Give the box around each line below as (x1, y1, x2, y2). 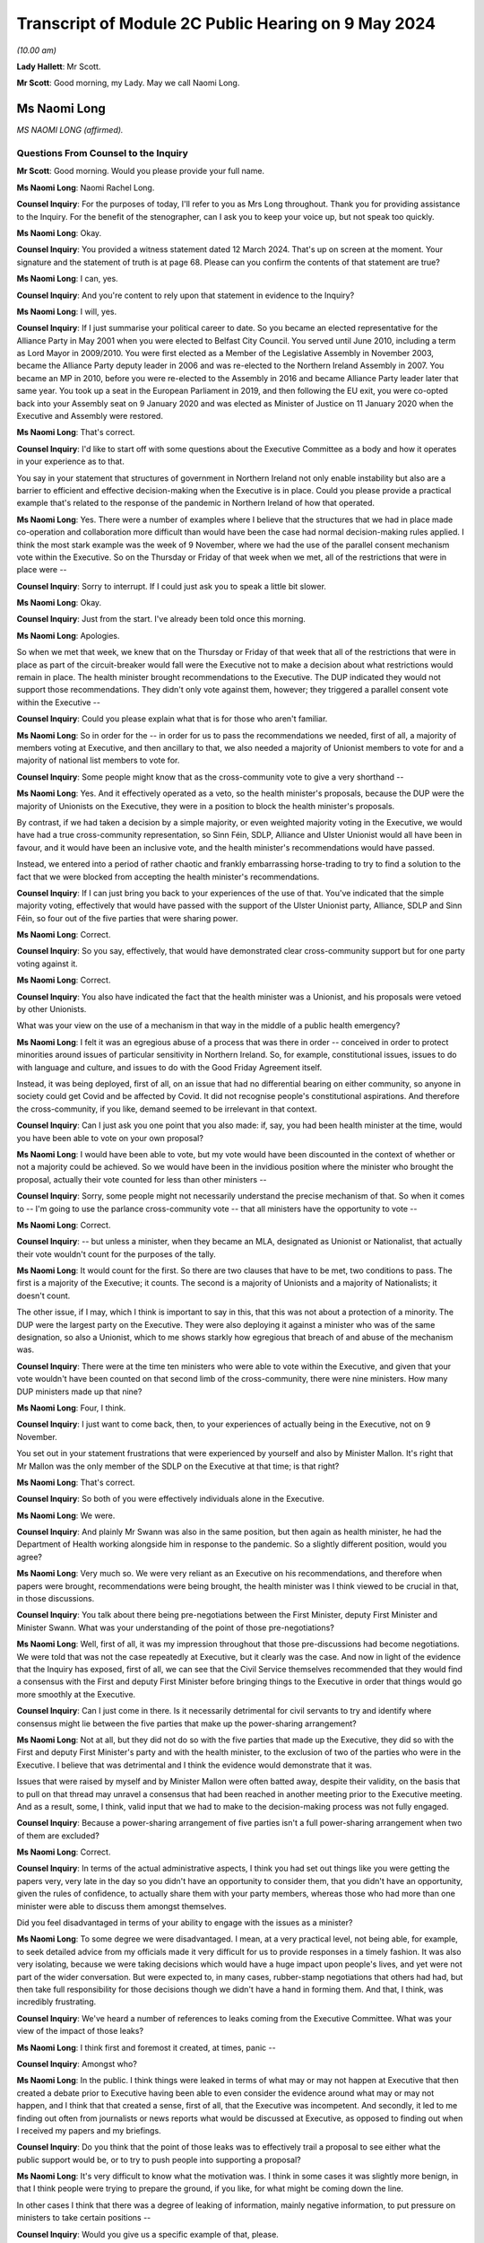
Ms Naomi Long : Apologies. (16, 630, 120, 641)
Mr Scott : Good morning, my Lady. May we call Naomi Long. (16, 77, 240, 89)
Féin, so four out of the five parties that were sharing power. (16, 912, 238, 923)
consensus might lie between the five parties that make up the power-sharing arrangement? (16, 1718, 358, 1729)
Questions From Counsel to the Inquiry (16, 147, 188, 159)
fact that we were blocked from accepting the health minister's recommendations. (16, 871, 320, 882)
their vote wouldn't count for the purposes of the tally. (16, 1248, 217, 1260)
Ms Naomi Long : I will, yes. (16, 306, 117, 317)
